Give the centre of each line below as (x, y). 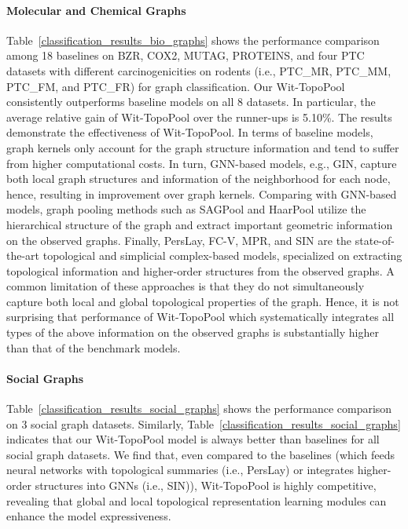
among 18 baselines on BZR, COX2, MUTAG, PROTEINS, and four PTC (186, 55)
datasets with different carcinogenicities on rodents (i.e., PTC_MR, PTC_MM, (199, 70)
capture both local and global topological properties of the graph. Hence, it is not (203, 301)
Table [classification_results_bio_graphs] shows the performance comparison (193, 40)
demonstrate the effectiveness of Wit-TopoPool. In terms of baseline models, (190, 132)
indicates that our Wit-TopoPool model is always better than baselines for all (193, 439)
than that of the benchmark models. (94, 347)
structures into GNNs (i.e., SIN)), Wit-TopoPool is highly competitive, (206, 485)
